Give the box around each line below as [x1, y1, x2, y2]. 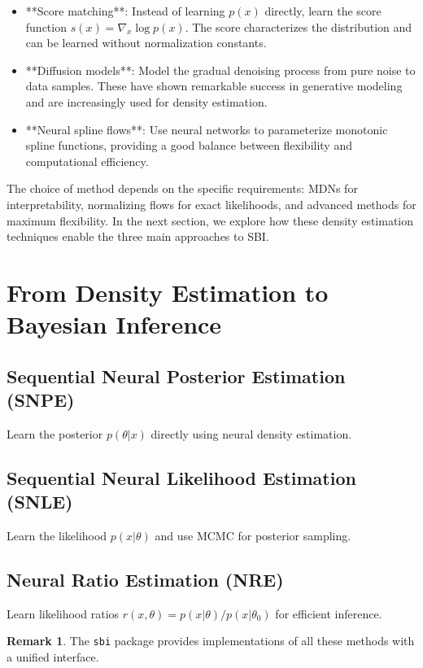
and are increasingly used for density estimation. [25, 93, 268, 110]
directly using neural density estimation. [150, 425, 352, 442]
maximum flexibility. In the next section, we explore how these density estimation [7, 212, 414, 229]
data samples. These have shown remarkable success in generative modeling [25, 77, 403, 94]
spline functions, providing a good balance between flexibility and [25, 137, 352, 154]
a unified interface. [7, 648, 99, 666]
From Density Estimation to [7, 275, 329, 308]
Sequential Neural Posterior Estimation [7, 363, 346, 388]
